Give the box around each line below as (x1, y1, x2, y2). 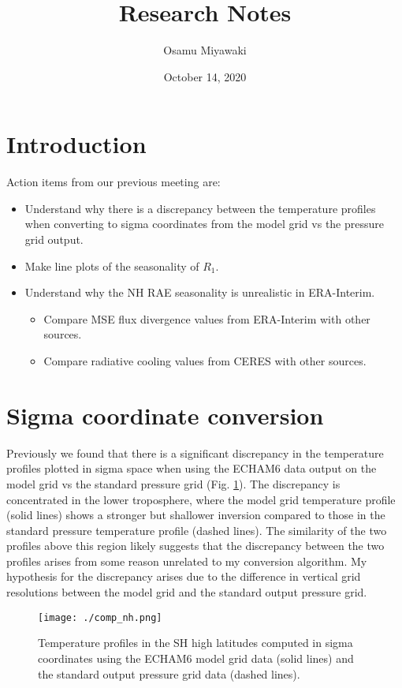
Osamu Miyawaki (163, 42, 247, 58)
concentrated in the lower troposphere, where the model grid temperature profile (6, 491, 396, 507)
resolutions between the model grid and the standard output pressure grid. (6, 584, 367, 600)
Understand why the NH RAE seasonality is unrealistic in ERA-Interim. (24, 284, 375, 301)
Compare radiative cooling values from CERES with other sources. (43, 353, 367, 368)
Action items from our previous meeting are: (6, 174, 221, 190)
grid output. (24, 231, 84, 248)
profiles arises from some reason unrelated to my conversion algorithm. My (6, 552, 367, 569)
